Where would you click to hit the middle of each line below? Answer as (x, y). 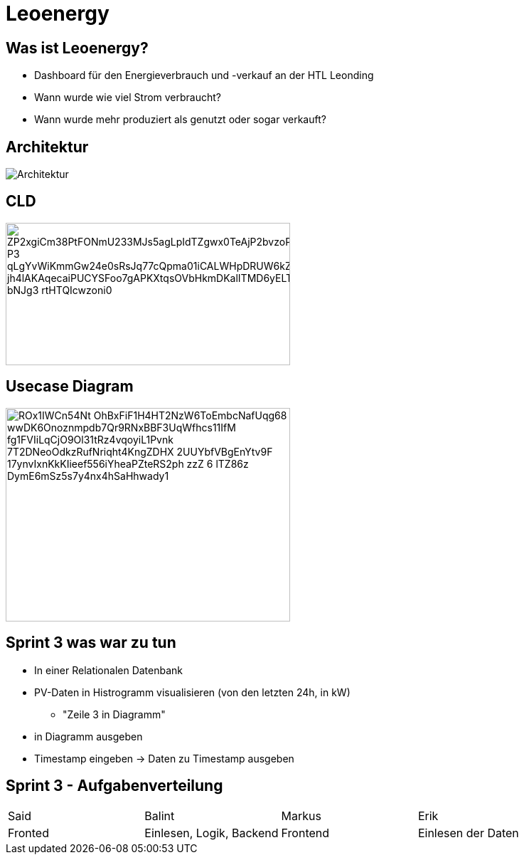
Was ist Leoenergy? (77, 48)
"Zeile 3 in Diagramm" (114, 714)
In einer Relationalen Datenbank (109, 670)
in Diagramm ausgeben (89, 736)
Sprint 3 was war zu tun (91, 643)
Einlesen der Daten (468, 833)
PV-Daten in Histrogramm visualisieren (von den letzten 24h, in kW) (192, 692)
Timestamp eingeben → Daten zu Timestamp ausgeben (164, 758)
